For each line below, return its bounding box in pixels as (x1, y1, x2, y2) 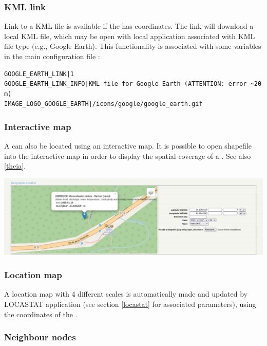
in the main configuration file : (4, 51, 100, 61)
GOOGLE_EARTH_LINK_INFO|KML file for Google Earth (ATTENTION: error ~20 (4, 80, 262, 88)
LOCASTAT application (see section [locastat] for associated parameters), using (4, 299, 256, 309)
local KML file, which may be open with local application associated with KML (4, 30, 255, 41)
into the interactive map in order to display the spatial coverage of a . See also (4, 150, 251, 161)
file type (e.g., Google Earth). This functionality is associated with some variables (4, 41, 261, 51)
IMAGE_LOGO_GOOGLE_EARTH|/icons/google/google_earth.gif (4, 100, 203, 108)
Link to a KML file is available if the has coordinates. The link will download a (4, 21, 254, 31)
